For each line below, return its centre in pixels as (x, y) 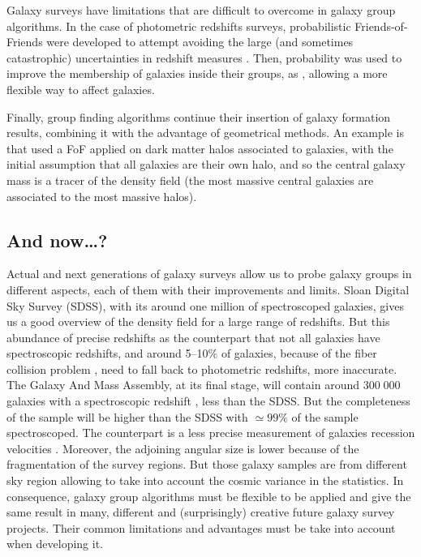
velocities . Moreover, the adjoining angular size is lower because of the (183, 448)
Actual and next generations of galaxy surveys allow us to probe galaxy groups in (209, 274)
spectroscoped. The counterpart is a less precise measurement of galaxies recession (211, 433)
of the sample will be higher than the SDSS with (127, 416)
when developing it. (55, 544)
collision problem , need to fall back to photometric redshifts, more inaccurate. (202, 368)
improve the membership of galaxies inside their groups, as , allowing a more (197, 73)
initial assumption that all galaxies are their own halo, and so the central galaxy (206, 164)
